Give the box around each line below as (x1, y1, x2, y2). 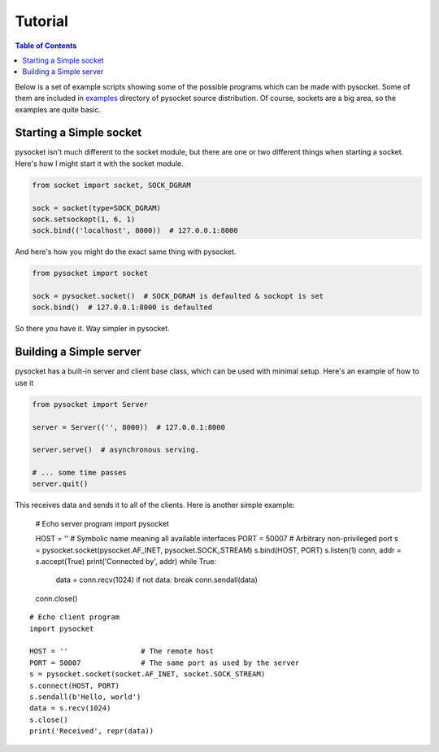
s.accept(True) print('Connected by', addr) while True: (35, 557, 217, 566)
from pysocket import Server (32, 400, 149, 409)
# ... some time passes (32, 468, 128, 478)
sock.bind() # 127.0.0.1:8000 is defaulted (32, 303, 213, 313)
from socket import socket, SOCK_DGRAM (32, 180, 191, 190)
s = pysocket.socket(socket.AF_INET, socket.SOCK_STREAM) (29, 670, 266, 679)
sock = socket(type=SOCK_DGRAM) (32, 203, 162, 212)
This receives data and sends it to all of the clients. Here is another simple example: (15, 501, 295, 510)
